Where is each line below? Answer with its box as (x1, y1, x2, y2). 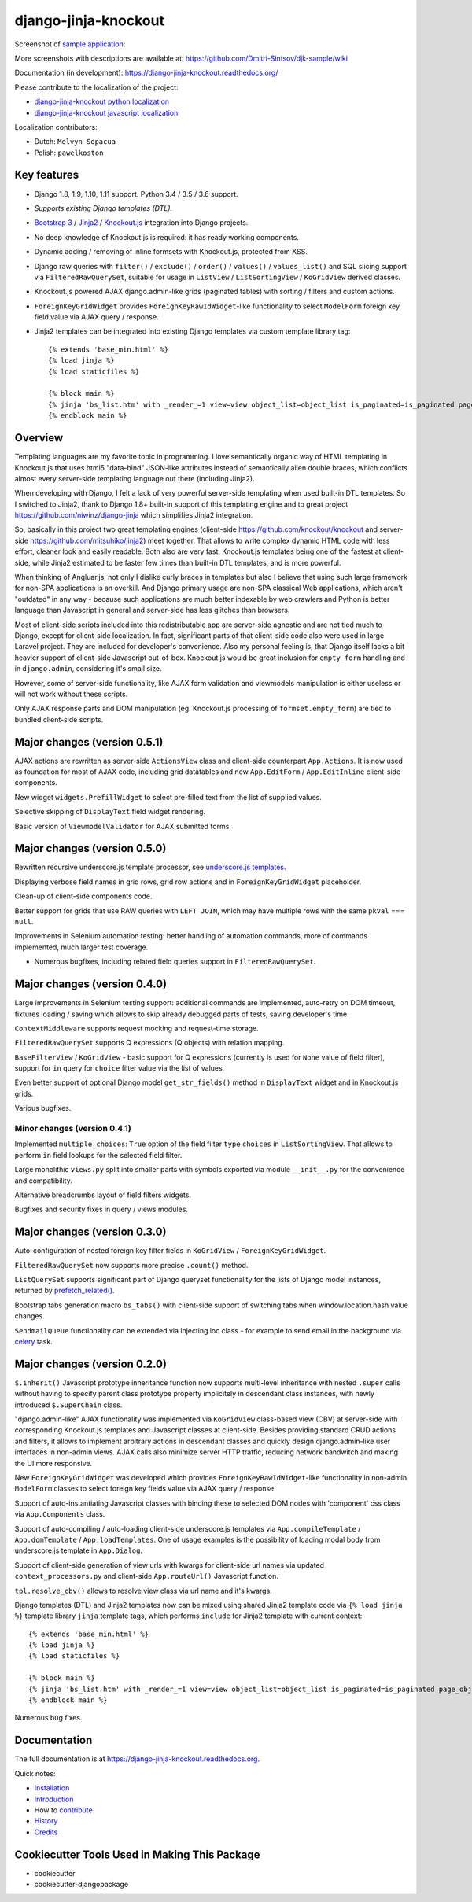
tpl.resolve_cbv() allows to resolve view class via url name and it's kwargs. (14, 1586, 273, 1595)
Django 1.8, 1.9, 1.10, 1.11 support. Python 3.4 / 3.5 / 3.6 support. (34, 189, 239, 198)
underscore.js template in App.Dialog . (14, 1546, 143, 1555)
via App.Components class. (14, 1509, 105, 1519)
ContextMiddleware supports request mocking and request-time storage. (14, 1023, 259, 1033)
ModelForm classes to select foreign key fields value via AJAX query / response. (14, 1484, 277, 1494)
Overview (14, 431, 64, 444)
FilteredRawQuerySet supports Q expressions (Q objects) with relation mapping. (14, 1038, 285, 1048)
